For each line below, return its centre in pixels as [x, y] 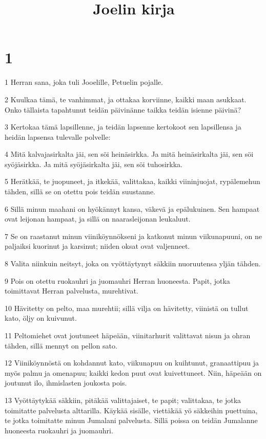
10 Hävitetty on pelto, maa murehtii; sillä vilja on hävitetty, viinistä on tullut [127, 308]
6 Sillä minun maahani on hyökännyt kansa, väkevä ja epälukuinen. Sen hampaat [132, 208]
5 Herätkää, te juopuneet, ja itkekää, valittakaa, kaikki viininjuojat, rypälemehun [132, 181]
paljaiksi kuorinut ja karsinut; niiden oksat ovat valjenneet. [97, 246]
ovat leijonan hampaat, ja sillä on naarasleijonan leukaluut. [98, 219]
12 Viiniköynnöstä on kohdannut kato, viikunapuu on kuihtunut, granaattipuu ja [132, 363]
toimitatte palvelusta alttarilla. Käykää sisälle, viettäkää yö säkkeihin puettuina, [131, 410]
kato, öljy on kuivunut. [41, 318]
